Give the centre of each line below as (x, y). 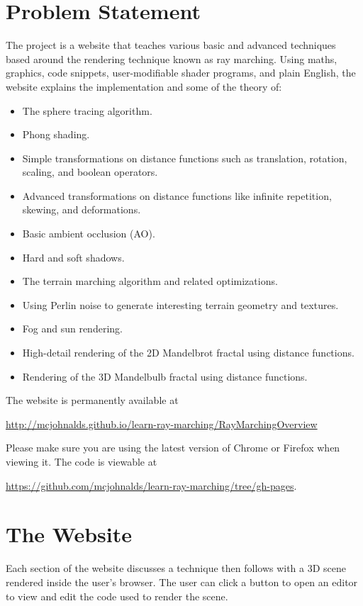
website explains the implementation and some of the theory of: (144, 86)
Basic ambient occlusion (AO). (89, 234)
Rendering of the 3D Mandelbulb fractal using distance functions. (165, 376)
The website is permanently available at (92, 400)
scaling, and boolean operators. (90, 172)
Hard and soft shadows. (73, 257)
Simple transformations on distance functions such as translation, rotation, (185, 158)
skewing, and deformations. (82, 209)
